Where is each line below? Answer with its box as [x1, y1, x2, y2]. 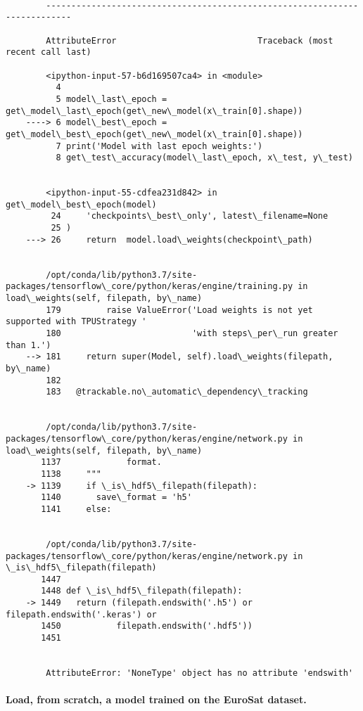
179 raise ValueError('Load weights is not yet [46, 305, 313, 315]
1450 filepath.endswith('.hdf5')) [41, 621, 253, 632]
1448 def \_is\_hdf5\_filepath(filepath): [41, 586, 243, 596]
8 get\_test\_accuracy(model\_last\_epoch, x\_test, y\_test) [56, 153, 353, 163]
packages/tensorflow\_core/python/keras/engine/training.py [6, 281, 293, 292]
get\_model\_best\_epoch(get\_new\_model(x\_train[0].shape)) [6, 129, 303, 139]
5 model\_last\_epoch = [56, 94, 167, 104]
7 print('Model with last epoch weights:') [56, 141, 263, 151]
